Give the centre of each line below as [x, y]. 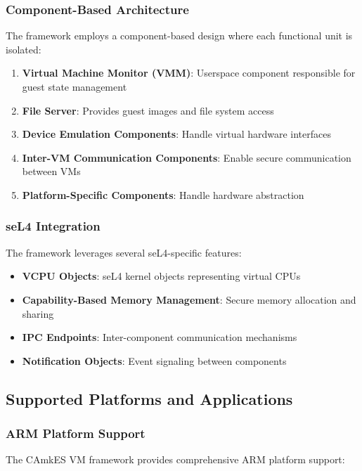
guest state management [75, 86]
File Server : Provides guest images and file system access [148, 110]
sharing [38, 313]
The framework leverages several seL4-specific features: [124, 252]
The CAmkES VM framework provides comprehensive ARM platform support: [175, 459]
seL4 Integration [53, 226]
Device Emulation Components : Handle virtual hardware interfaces [176, 134]
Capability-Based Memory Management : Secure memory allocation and [189, 299]
